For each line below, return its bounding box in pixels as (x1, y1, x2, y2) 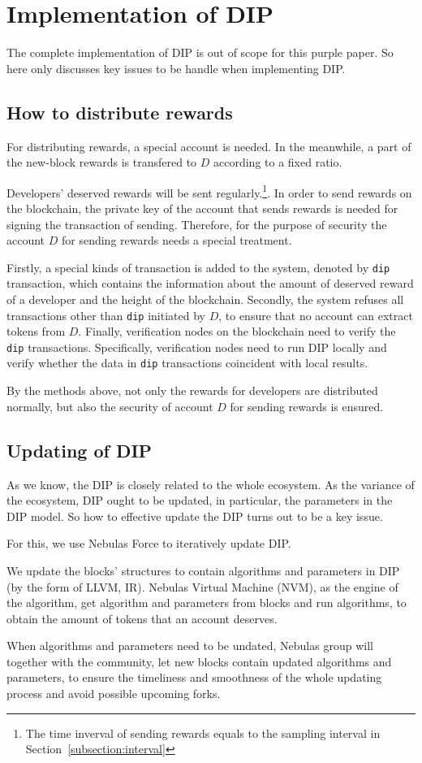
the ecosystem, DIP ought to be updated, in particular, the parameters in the (6, 492, 393, 509)
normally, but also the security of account (6, 397, 213, 414)
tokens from (6, 323, 66, 340)
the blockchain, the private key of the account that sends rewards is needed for (6, 199, 398, 216)
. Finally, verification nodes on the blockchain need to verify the (78, 323, 396, 340)
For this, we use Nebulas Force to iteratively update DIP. (6, 535, 291, 552)
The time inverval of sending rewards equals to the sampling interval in (25, 724, 381, 741)
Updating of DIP (6, 437, 153, 462)
